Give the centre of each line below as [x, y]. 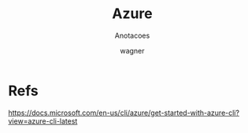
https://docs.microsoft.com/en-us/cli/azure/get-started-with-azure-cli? [124, 113]
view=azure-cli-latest [43, 121]
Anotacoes [132, 35]
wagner [132, 50]
